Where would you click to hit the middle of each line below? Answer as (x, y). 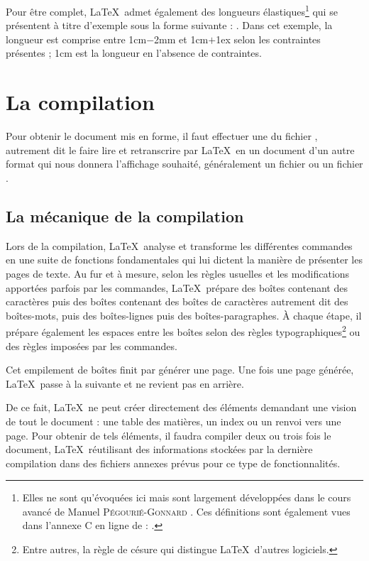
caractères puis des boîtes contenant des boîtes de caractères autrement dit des (177, 301)
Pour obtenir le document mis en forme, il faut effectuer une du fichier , (162, 136)
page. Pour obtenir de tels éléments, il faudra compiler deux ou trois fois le (169, 435)
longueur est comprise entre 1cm (76, 39)
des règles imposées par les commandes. (92, 345)
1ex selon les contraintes (268, 39)
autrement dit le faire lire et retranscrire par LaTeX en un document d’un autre (180, 149)
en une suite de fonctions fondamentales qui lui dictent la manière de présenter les (184, 260)
